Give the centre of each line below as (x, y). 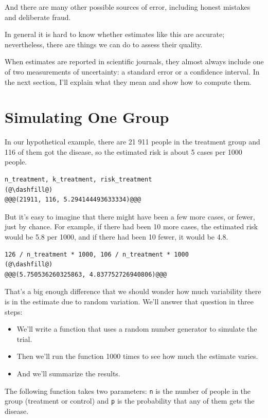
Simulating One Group (87, 117)
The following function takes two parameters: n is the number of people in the (128, 390)
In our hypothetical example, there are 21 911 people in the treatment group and (132, 142)
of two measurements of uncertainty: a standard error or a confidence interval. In (132, 71)
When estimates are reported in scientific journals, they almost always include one (134, 61)
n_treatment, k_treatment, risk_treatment (78, 180)
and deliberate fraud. (38, 17)
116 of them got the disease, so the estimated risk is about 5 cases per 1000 (123, 151)
